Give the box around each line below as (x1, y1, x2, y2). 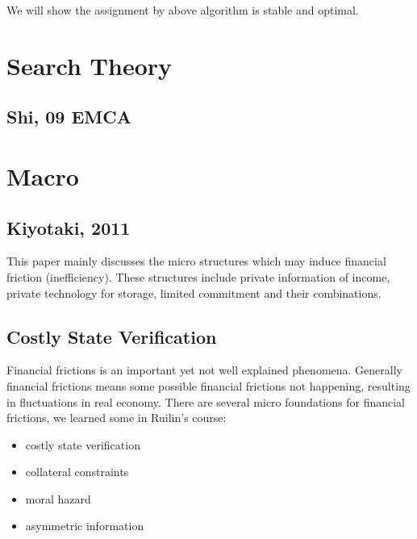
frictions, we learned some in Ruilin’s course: (6, 409, 227, 426)
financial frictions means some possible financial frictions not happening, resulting (6, 377, 411, 394)
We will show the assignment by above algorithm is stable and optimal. (6, 2, 359, 18)
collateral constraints (25, 463, 129, 480)
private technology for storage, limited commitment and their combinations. (6, 284, 382, 301)
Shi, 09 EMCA (6, 104, 131, 129)
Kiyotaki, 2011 (6, 215, 131, 240)
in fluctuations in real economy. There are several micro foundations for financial (6, 393, 405, 410)
